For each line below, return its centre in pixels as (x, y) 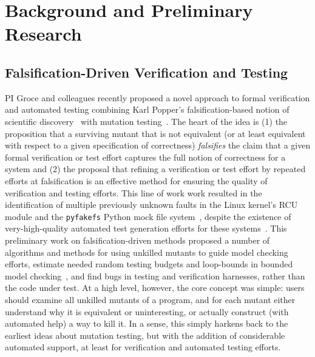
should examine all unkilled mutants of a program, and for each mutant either (150, 299)
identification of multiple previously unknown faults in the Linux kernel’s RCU (151, 205)
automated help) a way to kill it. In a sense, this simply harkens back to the (147, 323)
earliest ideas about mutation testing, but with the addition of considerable (145, 335)
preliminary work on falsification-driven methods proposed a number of (137, 240)
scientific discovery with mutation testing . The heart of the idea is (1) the (146, 121)
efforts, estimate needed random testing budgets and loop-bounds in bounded (149, 264)
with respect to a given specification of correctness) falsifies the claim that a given (158, 145)
